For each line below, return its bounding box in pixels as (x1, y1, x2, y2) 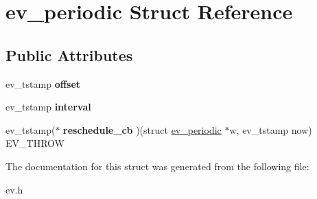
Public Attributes (5, 44, 133, 65)
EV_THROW (5, 136, 64, 150)
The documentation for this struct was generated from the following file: (5, 159, 309, 173)
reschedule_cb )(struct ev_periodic (63, 122, 222, 137)
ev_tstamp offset (5, 76, 81, 91)
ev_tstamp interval (5, 99, 91, 114)
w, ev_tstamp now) (229, 122, 312, 137)
